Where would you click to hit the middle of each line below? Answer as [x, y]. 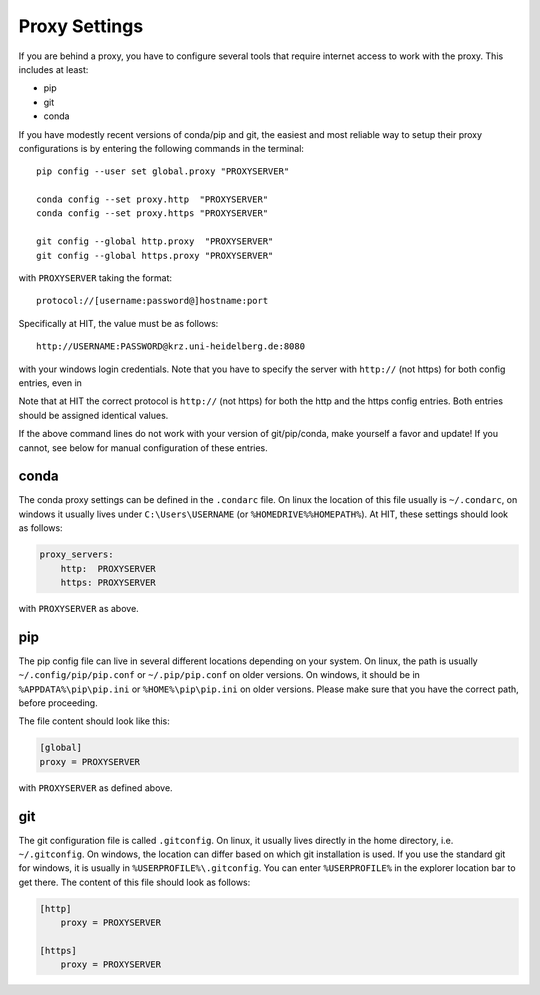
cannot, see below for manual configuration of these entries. [143, 447]
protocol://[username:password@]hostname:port [152, 301]
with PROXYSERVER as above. [78, 608]
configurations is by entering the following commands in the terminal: [161, 148]
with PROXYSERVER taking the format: [95, 278]
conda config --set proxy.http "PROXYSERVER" [152, 199]
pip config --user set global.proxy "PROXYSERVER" [163, 171]
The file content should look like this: [94, 721]
